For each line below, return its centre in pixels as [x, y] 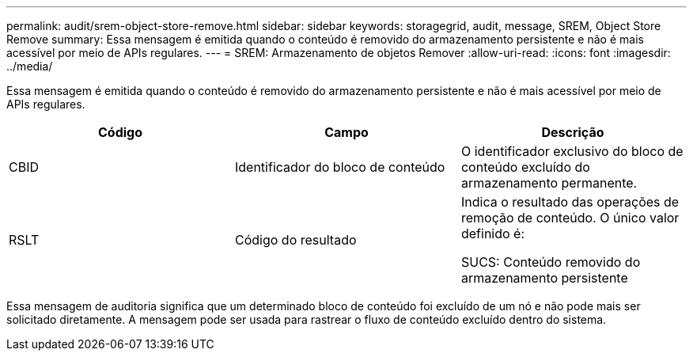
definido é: [493, 234]
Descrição [573, 132]
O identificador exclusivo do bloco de [572, 151]
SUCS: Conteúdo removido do [551, 262]
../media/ [30, 66]
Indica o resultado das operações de [570, 202]
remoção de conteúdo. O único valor [570, 218]
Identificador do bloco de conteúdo [340, 167]
